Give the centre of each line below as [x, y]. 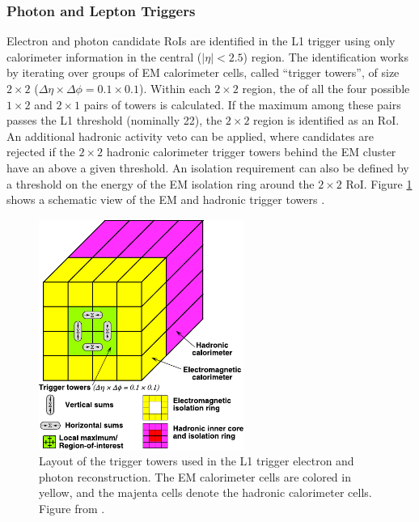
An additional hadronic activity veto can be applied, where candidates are [190, 136]
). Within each [175, 88]
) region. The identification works [326, 56]
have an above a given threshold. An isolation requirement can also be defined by [208, 167]
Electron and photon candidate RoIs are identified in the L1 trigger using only [201, 41]
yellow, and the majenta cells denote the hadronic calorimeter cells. [205, 492]
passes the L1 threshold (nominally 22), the [114, 120]
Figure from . [72, 508]
